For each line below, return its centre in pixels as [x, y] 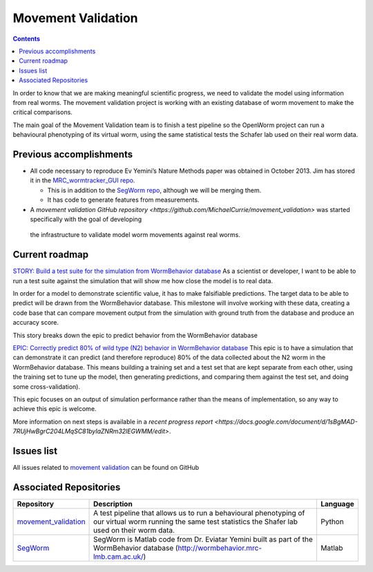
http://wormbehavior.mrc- [220, 548]
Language [337, 504]
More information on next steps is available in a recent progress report [113, 421]
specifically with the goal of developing [86, 219]
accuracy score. [36, 323]
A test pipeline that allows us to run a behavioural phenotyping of [199, 513]
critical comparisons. [42, 112]
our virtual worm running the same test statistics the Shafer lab [196, 522]
